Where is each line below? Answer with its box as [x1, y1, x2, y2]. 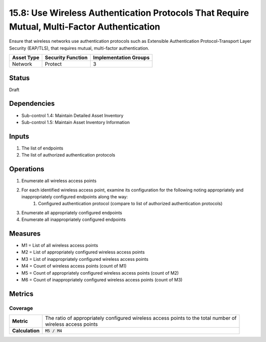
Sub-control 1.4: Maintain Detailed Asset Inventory [21, 112, 124, 118]
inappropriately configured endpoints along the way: [21, 193, 128, 199]
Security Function [45, 54, 88, 61]
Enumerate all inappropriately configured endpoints [21, 217, 126, 222]
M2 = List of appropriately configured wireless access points [21, 249, 145, 255]
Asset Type [12, 54, 39, 61]
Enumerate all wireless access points [21, 178, 97, 184]
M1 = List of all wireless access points [21, 243, 99, 248]
